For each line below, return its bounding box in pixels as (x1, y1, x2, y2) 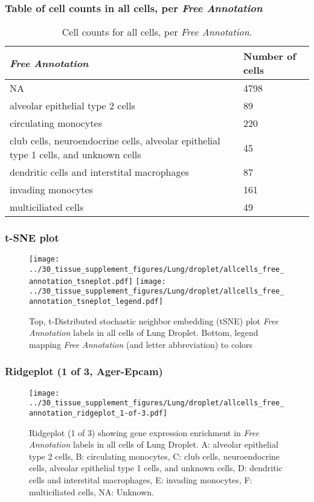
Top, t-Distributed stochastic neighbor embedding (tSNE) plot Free (29, 314, 279, 327)
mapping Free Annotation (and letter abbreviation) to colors (29, 338, 253, 350)
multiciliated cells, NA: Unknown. (29, 485, 154, 498)
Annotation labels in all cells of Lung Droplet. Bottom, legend (29, 326, 258, 339)
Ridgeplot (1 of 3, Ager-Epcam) (5, 364, 163, 379)
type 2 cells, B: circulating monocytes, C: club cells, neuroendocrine (29, 449, 280, 462)
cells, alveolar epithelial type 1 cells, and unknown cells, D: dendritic (29, 462, 283, 474)
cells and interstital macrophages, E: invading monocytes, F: (29, 474, 252, 486)
